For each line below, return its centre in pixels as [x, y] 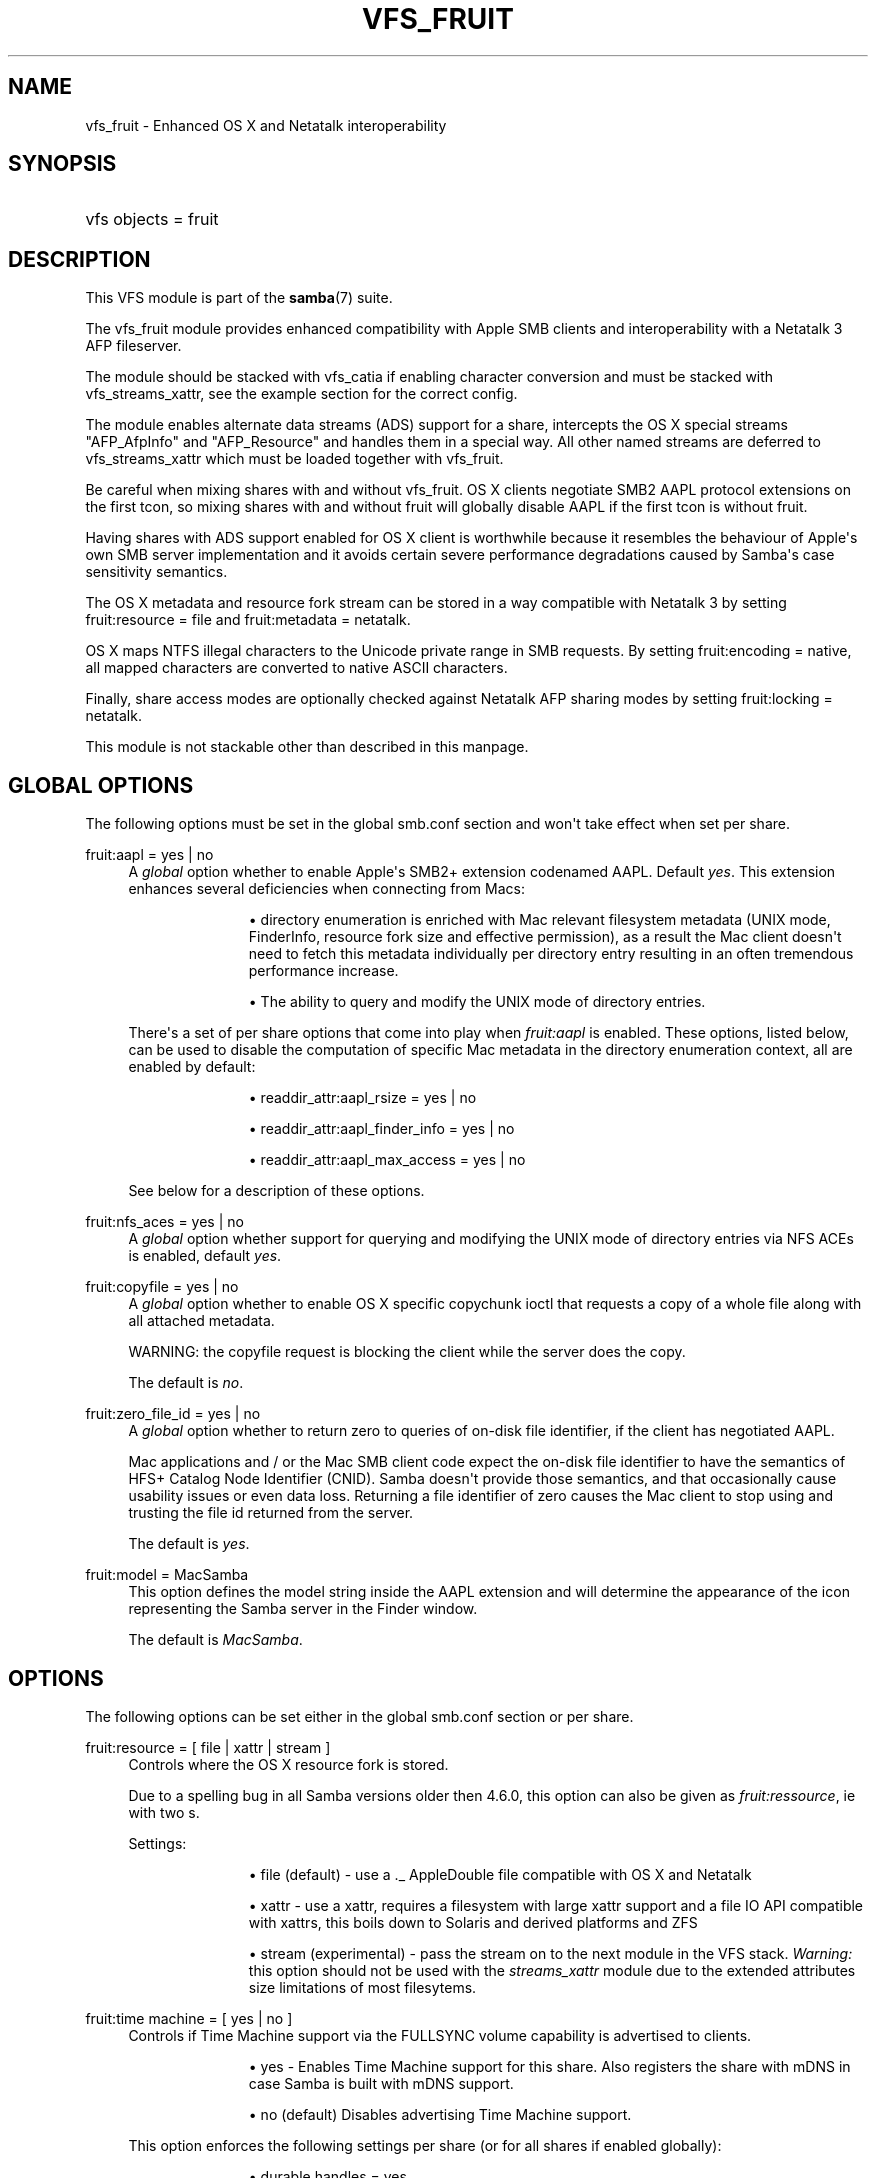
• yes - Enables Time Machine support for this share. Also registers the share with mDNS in [549, 2066]
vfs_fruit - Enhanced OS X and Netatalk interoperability [266, 125]
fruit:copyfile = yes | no [162, 1287]
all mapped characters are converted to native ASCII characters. [296, 668]
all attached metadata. [201, 1321]
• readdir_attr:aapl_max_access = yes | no [387, 1160]
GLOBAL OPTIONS [101, 785]
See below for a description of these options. [276, 1191]
